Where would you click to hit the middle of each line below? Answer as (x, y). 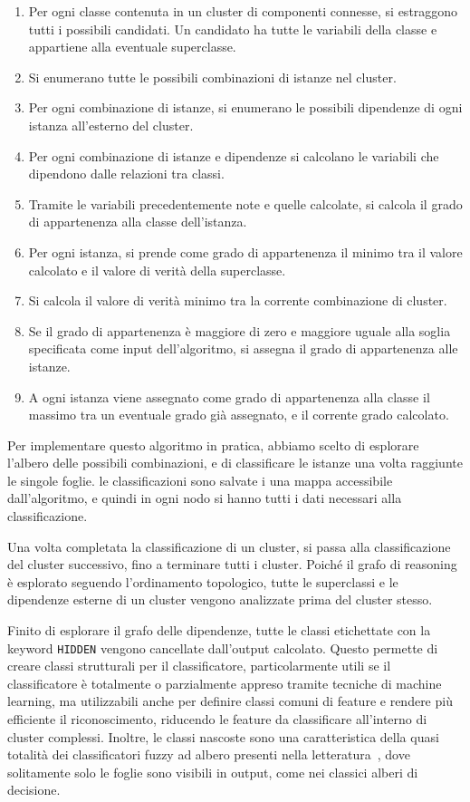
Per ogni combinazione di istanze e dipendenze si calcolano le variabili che (234, 155)
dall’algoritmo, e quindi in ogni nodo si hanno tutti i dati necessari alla (205, 498)
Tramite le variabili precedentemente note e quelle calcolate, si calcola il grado (245, 203)
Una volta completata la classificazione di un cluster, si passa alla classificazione (229, 546)
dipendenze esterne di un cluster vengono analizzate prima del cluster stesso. (220, 599)
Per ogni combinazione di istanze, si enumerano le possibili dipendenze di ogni (245, 107)
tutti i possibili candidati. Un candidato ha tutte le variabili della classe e (233, 29)
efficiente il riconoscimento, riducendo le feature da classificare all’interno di (217, 719)
